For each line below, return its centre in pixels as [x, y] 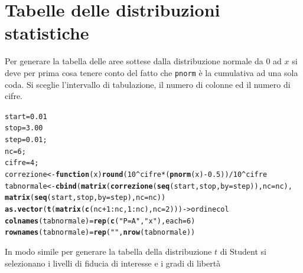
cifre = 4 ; [22, 163]
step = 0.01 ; [26, 140]
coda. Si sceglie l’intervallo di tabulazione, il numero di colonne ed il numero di [148, 84]
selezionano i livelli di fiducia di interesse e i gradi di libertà [113, 263]
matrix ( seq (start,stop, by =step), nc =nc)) [85, 198]
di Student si [243, 251]
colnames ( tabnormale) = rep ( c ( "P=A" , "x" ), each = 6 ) [100, 221]
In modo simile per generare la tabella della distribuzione [108, 251]
